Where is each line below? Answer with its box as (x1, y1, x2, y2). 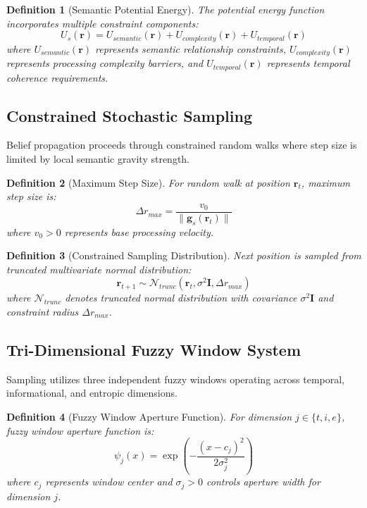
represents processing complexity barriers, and (6, 56, 204, 70)
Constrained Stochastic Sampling (6, 104, 252, 126)
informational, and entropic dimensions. (6, 385, 178, 400)
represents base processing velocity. (64, 224, 214, 239)
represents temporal (266, 56, 350, 70)
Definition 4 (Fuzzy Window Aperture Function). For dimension (6, 409, 292, 423)
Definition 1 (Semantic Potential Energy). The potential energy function (6, 2, 325, 16)
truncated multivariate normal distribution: (6, 261, 192, 276)
